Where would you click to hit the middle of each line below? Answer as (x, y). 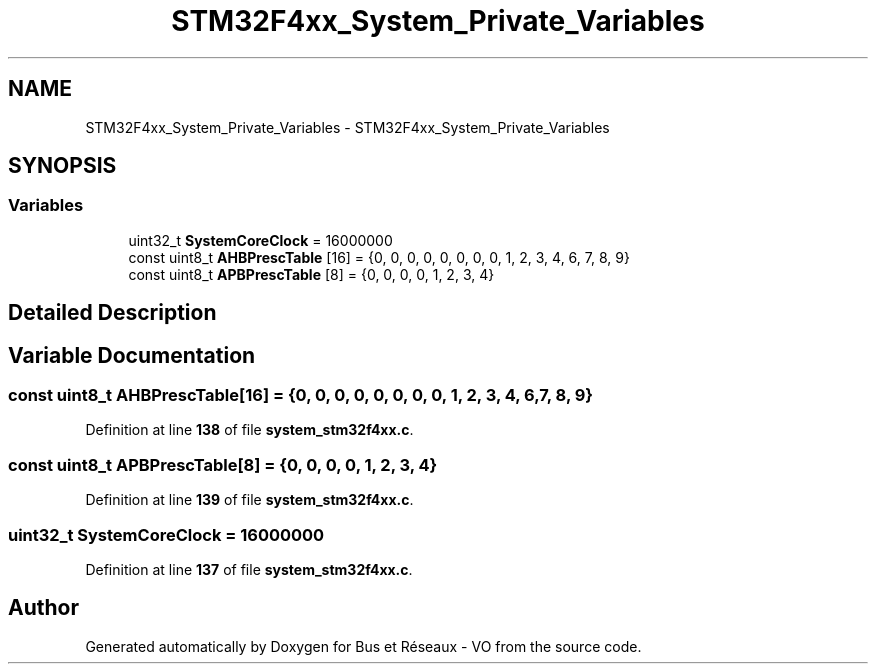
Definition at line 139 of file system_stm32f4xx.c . (249, 500)
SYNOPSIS (62, 166)
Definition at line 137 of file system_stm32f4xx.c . (249, 569)
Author (43, 608)
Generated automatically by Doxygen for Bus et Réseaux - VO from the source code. (363, 646)
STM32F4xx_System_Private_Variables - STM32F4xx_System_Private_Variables (347, 127)
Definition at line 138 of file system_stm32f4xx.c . (249, 430)
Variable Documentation (132, 355)
